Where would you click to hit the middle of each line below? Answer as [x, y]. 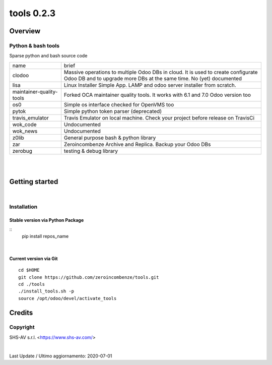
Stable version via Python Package [47, 220]
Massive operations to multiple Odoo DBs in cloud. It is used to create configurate [161, 72]
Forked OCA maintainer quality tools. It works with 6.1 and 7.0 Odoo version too [157, 95]
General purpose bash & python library [110, 138]
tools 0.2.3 [32, 13]
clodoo [21, 75]
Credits [21, 313]
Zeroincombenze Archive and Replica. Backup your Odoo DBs [137, 144]
